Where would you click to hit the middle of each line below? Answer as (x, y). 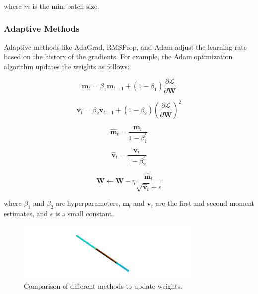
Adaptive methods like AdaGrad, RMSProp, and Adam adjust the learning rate (125, 46)
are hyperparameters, (88, 203)
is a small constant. (85, 213)
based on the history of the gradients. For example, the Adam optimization (118, 56)
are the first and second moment (205, 203)
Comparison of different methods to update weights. (103, 285)
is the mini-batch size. (66, 6)
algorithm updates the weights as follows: (67, 66)
